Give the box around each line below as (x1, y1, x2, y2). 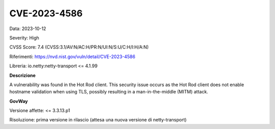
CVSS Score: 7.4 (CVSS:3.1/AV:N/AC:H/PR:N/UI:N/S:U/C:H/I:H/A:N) (9, 44, 149, 50)
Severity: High (9, 35, 39, 41)
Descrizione (9, 72, 36, 79)
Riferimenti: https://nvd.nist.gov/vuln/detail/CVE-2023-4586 (9, 54, 135, 60)
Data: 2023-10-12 (9, 25, 46, 32)
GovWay (9, 98, 28, 104)
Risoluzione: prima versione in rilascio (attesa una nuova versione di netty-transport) (9, 117, 187, 123)
